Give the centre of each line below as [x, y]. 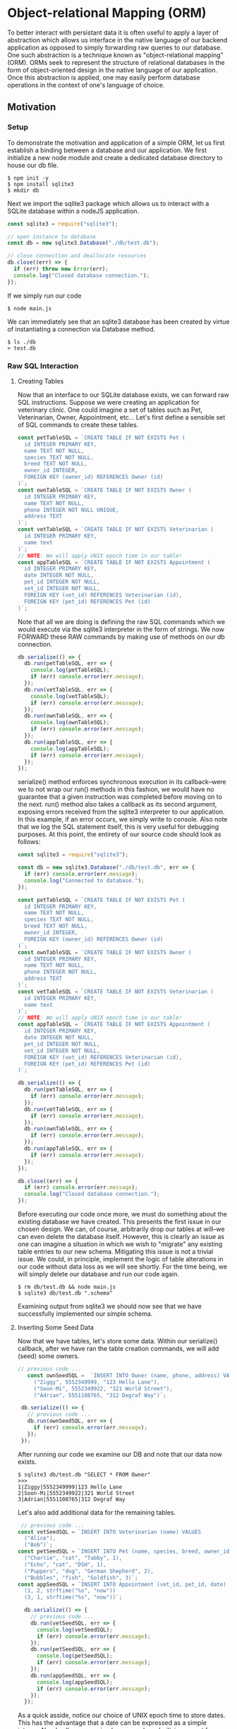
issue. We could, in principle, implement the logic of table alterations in [120, 1259]
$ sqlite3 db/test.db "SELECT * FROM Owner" [84, 1474]
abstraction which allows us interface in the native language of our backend [117, 39]
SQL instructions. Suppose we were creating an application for [108, 402]
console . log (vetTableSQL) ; [70, 696]
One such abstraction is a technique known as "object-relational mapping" [115, 55]
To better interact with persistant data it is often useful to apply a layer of [113, 32]
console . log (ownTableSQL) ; [70, 723]
